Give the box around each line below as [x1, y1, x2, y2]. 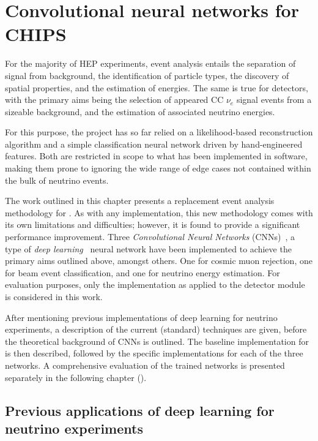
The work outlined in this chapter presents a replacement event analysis [5, 194, 275, 207]
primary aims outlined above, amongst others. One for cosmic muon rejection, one [5, 254, 312, 267]
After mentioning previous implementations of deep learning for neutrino [5, 311, 278, 323]
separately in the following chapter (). [5, 371, 147, 383]
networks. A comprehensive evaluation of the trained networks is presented [5, 358, 285, 371]
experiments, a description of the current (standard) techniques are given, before [5, 323, 307, 336]
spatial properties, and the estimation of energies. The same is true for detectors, [5, 81, 308, 94]
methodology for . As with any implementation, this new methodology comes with [5, 206, 313, 219]
